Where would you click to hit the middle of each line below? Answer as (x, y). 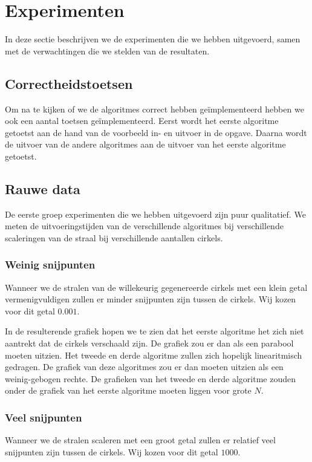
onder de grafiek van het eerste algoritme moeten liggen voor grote (128, 390)
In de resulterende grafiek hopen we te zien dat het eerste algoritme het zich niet (154, 331)
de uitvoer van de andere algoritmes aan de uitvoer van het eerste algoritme (145, 144)
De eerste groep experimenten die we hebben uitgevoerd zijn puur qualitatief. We (155, 214)
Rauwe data (43, 188)
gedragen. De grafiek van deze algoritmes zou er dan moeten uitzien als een (144, 367)
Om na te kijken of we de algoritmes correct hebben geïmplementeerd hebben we (154, 109)
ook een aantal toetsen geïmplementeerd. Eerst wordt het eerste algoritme (142, 121)
